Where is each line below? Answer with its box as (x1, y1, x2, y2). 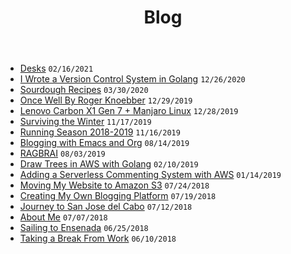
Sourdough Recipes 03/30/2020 (19, 84, 149, 96)
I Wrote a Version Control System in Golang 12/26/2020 (19, 73, 246, 85)
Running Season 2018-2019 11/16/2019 (19, 126, 181, 138)
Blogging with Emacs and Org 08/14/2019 (19, 137, 190, 149)
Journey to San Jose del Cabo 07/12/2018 (19, 201, 193, 213)
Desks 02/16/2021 (19, 62, 94, 75)
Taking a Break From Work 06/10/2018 (19, 232, 177, 245)
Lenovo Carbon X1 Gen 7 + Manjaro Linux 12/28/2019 (19, 105, 239, 117)
